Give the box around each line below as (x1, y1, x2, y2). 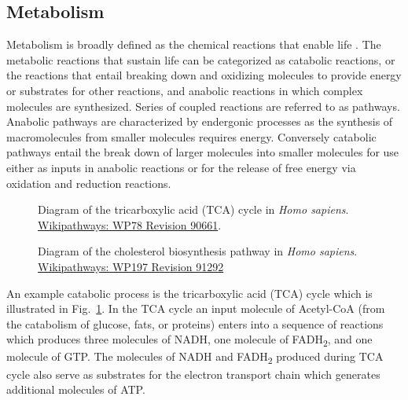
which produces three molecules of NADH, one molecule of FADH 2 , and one (6, 331, 373, 350)
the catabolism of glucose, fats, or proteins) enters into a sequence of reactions (6, 315, 384, 332)
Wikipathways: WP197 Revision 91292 (38, 258, 224, 274)
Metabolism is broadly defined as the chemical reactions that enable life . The (6, 36, 381, 53)
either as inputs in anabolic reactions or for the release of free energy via (6, 159, 356, 175)
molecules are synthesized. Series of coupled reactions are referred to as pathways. (6, 97, 400, 114)
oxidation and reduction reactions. (6, 174, 171, 191)
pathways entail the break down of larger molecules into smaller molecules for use (6, 144, 399, 160)
